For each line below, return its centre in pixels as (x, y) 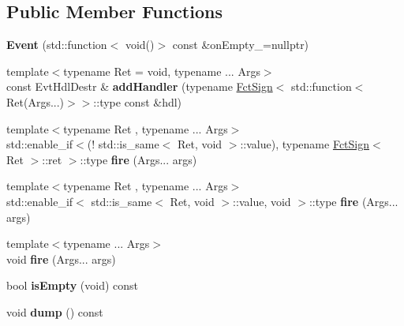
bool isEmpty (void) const (73, 285)
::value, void (262, 201)
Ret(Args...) (36, 101)
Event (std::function (57, 45)
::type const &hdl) (138, 101)
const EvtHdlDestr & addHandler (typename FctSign (140, 86)
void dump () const (55, 311)
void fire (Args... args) (61, 259)
